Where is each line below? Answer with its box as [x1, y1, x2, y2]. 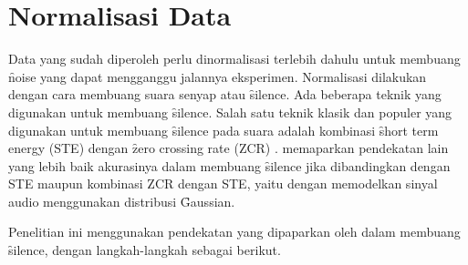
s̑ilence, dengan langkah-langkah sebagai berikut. [8, 240, 281, 260]
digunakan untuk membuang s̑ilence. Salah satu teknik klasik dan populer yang [8, 102, 452, 121]
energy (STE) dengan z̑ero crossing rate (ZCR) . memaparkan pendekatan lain [8, 138, 449, 158]
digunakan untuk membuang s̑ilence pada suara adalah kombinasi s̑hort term [8, 120, 439, 139]
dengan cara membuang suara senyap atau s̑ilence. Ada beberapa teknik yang [8, 85, 442, 104]
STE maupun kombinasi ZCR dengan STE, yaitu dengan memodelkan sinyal [8, 174, 438, 193]
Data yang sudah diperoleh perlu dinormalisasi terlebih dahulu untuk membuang [8, 49, 461, 68]
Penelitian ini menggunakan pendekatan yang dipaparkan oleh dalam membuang [8, 222, 461, 241]
